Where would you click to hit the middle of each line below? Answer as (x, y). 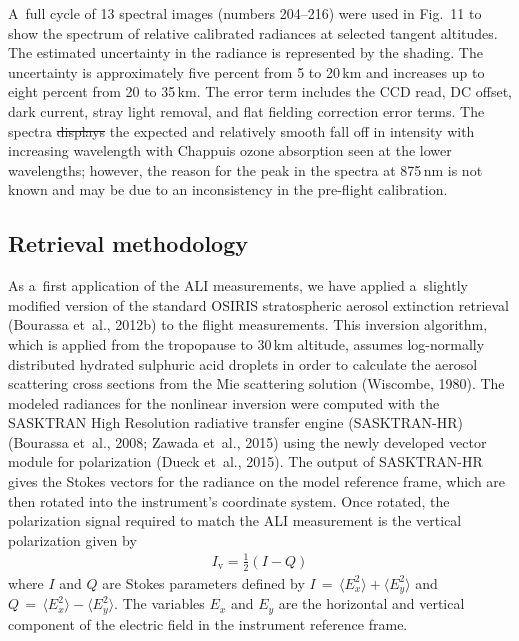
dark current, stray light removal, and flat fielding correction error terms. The (246, 110)
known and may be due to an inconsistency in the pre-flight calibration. (228, 189)
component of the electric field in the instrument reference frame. (208, 623)
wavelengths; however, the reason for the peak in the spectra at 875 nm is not (245, 169)
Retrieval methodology (128, 243)
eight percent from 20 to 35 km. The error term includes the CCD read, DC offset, (260, 91)
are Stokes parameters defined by (203, 582)
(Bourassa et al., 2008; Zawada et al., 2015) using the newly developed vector (247, 441)
